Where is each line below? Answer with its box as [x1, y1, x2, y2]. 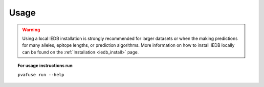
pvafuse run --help [18, 72, 65, 77]
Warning [22, 27, 40, 33]
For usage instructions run [18, 63, 73, 69]
